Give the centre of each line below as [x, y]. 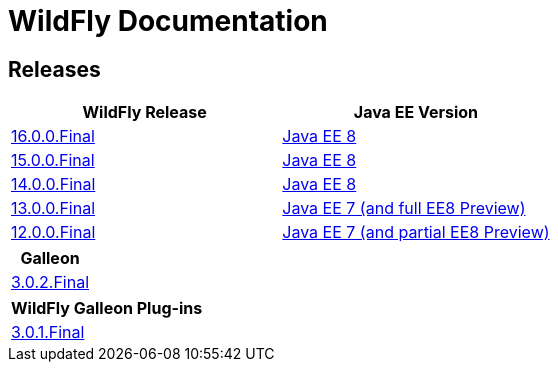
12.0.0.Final [53, 232]
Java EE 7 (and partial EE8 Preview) [416, 232]
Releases [54, 69]
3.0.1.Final [48, 332]
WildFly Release [144, 112]
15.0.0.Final [53, 160]
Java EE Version [416, 112]
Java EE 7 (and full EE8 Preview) [404, 208]
